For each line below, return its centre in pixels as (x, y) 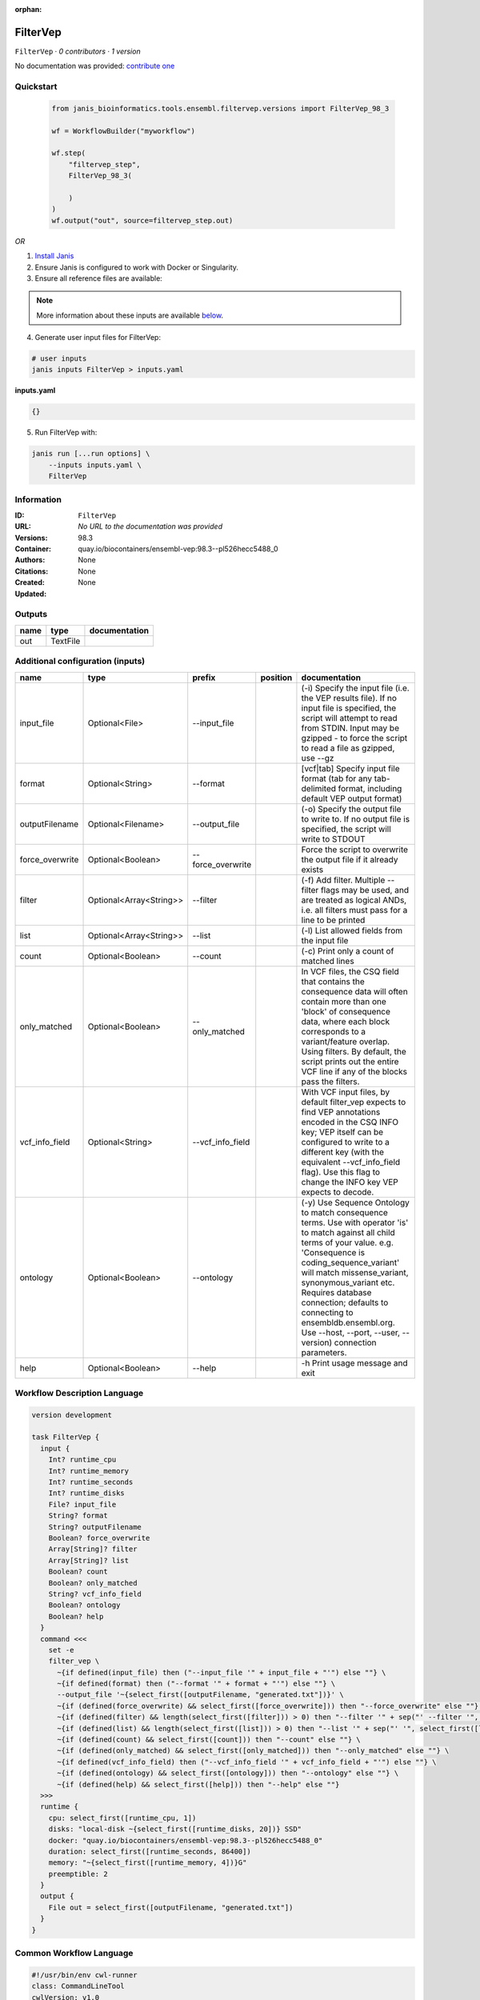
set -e (61, 1650)
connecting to (327, 1312)
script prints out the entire (350, 1062)
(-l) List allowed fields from (352, 930)
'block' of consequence (346, 1011)
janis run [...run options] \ (91, 454)
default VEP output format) (352, 798)
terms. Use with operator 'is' (355, 1222)
